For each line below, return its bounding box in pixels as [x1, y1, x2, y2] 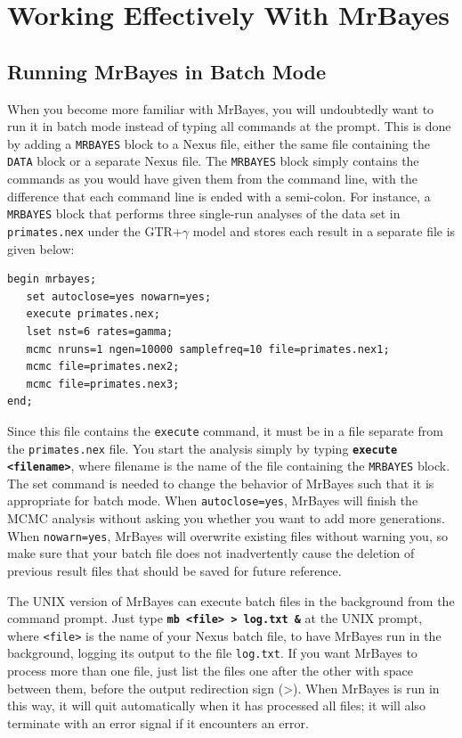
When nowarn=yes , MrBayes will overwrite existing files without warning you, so [7, 526, 448, 545]
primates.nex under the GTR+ [7, 221, 182, 240]
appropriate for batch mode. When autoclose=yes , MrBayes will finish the [7, 491, 418, 510]
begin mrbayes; [7, 273, 97, 286]
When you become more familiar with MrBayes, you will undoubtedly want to [7, 99, 434, 118]
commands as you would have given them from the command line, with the [7, 169, 417, 188]
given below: [7, 239, 75, 258]
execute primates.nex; [26, 307, 160, 321]
